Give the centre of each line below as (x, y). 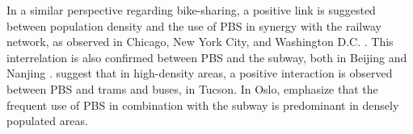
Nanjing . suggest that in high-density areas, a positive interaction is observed (200, 73)
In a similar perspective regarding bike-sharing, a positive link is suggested (191, 10)
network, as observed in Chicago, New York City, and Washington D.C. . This (200, 42)
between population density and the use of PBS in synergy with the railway (194, 25)
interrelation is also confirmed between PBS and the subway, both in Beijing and (207, 57)
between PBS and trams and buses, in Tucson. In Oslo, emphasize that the (192, 88)
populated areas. (47, 121)
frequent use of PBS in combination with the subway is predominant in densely (203, 105)
